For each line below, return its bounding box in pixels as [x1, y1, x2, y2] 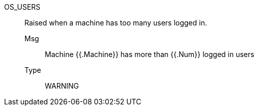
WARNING [45, 81, 79, 90]
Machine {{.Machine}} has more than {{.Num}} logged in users [45, 50, 254, 59]
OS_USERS [4, 3, 41, 11]
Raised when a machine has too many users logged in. [24, 18, 207, 27]
